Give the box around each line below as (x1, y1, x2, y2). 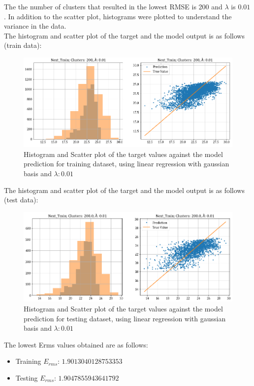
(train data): (4, 40, 42, 50)
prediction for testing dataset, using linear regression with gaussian (24, 313, 226, 323)
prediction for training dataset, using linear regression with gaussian (24, 158, 229, 169)
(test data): (4, 194, 38, 205)
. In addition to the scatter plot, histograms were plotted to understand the (4, 11, 232, 21)
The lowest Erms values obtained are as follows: (4, 339, 148, 349)
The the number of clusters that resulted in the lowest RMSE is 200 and (4, 1, 222, 11)
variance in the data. (4, 21, 66, 31)
